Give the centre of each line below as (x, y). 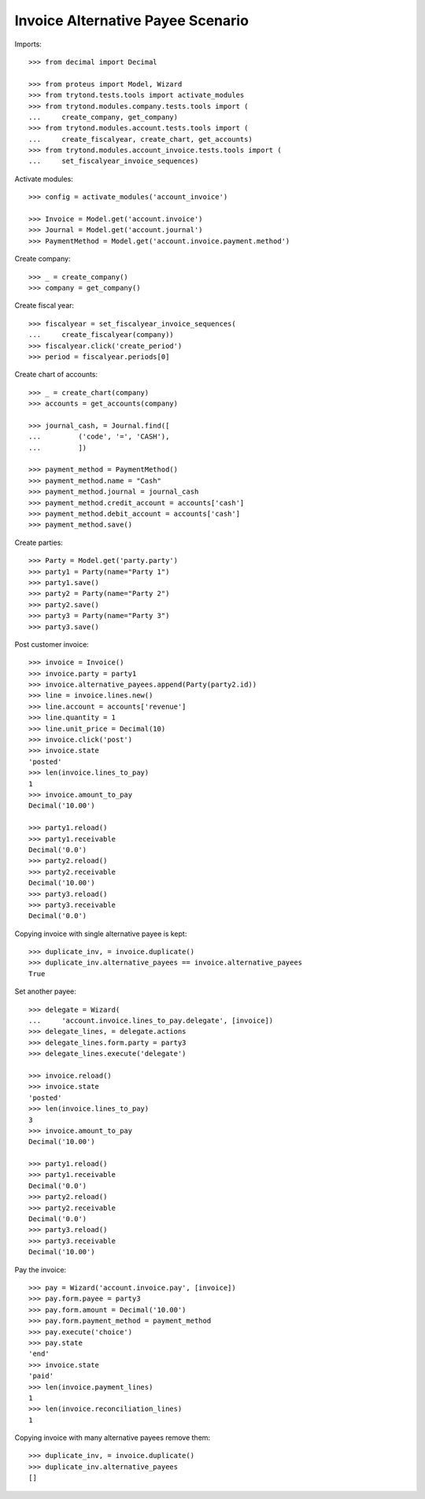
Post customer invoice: (52, 644)
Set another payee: (45, 991)
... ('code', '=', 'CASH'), (99, 437)
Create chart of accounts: (56, 375)
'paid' (41, 1376)
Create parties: (39, 542)
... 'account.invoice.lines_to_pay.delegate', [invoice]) (151, 1021)
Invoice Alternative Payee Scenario (132, 20)
